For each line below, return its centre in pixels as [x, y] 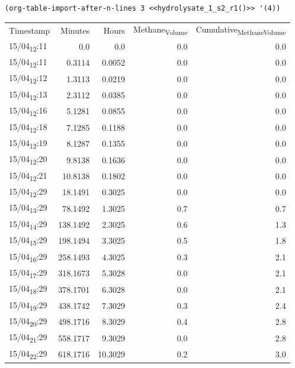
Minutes [75, 30]
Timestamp [30, 30]
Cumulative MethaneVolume [241, 30]
